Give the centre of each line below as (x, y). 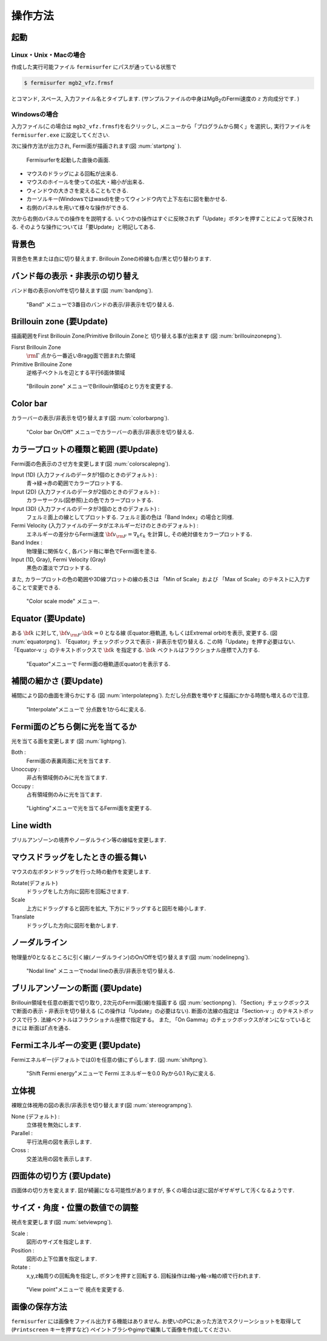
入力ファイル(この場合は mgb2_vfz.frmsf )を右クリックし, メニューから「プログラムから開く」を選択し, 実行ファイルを (161, 127)
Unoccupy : (26, 769)
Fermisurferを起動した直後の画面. (68, 160)
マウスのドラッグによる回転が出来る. (72, 173)
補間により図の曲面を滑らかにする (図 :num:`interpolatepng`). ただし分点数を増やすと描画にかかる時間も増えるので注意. (160, 696)
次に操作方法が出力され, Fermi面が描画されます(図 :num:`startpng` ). (96, 146)
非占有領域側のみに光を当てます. (67, 777)
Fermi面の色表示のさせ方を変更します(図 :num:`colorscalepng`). (91, 464)
